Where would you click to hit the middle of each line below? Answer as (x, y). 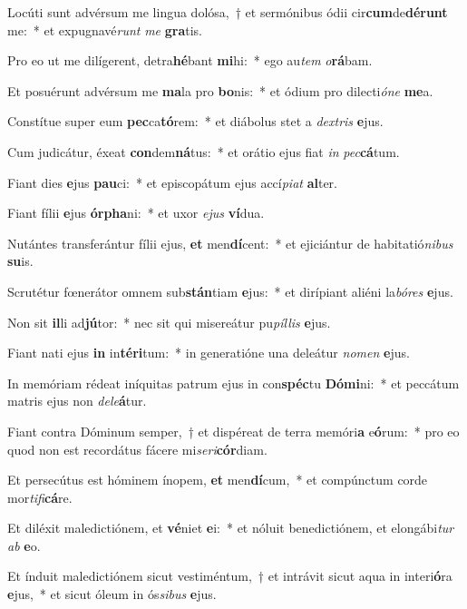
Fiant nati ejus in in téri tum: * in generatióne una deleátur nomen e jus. (209, 353)
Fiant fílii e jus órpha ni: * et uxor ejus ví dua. (136, 213)
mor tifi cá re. (40, 497)
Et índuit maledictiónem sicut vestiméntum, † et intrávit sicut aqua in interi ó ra (230, 576)
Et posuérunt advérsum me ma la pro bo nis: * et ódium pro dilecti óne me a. (220, 90)
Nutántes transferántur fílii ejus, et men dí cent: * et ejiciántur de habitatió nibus (230, 243)
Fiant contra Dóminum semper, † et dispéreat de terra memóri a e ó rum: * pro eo (233, 431)
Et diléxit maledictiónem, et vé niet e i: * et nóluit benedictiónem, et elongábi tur (231, 528)
